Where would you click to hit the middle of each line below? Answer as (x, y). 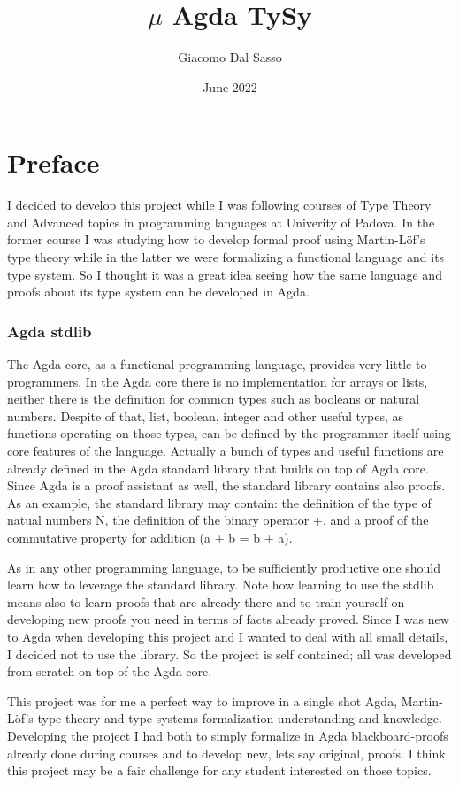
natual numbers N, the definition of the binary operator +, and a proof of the (218, 520)
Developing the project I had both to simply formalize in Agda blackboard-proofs (228, 735)
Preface (54, 162)
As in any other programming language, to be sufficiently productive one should (224, 567)
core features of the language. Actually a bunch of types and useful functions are (226, 450)
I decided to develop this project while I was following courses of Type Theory (219, 205)
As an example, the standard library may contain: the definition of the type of (219, 502)
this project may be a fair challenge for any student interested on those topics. (219, 770)
